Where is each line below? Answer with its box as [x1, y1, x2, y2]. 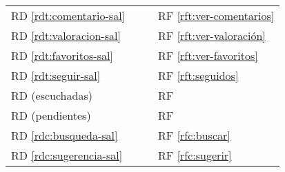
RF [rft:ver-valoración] [158, 28, 266, 43]
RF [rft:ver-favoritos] [158, 47, 258, 63]
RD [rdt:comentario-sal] [11, 8, 126, 23]
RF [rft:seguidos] [158, 67, 239, 83]
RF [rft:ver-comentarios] [158, 8, 275, 23]
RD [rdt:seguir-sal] [11, 67, 101, 83]
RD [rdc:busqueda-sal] [11, 127, 118, 143]
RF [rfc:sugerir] [158, 147, 232, 163]
